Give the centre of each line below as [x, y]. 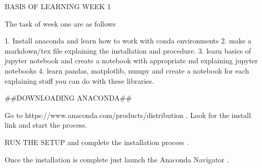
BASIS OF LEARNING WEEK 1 [58, 6]
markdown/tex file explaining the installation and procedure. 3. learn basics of [128, 50]
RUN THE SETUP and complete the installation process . [97, 142]
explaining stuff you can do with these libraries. [79, 80]
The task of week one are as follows [60, 23]
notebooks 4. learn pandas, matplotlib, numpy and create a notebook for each [127, 70]
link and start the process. [46, 125]
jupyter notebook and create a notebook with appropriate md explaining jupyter [131, 61]
